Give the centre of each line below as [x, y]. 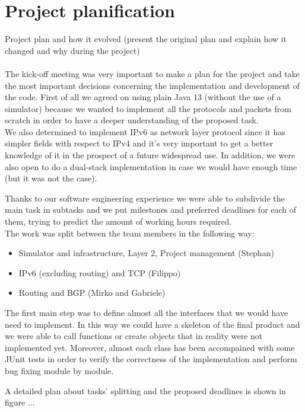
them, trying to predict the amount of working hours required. [118, 221]
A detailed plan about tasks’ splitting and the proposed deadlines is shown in [145, 390]
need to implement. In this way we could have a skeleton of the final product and [152, 324]
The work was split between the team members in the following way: [130, 233]
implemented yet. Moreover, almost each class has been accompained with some [150, 347]
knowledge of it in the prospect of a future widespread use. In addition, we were [150, 155]
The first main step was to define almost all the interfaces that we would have [147, 312]
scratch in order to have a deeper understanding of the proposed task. [132, 120]
